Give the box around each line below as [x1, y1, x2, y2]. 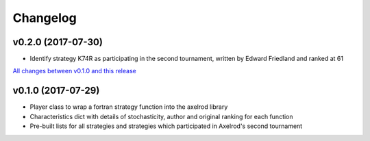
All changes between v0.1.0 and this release [12, 67, 136, 75]
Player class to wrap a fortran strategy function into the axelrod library [29, 103, 228, 111]
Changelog [12, 10, 77, 25]
